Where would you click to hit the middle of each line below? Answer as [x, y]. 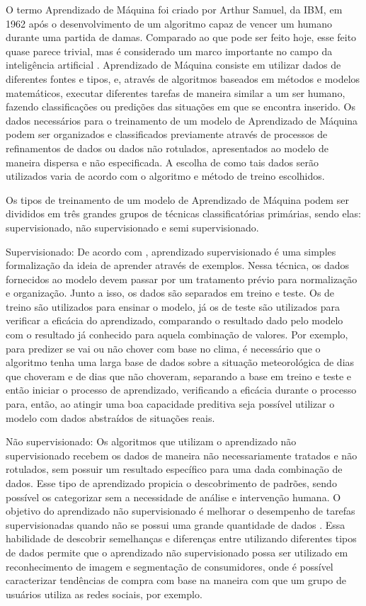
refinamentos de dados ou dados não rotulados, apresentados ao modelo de [167, 148]
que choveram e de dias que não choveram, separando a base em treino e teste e [179, 376]
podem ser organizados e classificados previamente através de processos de [167, 134]
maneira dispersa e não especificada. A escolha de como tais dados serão [162, 162]
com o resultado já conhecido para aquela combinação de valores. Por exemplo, [177, 335]
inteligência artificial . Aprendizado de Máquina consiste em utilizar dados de [173, 65]
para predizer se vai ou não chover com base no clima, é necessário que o [163, 348]
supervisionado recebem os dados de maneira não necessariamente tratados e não [182, 455]
